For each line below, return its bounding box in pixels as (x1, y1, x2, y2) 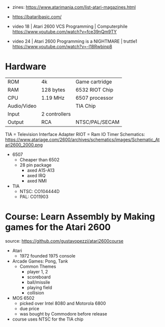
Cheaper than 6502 (19, 156, 60, 163)
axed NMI (27, 178, 47, 184)
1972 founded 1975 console (19, 253, 76, 259)
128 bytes (41, 86, 66, 93)
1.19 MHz (41, 94, 65, 101)
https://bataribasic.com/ (12, 14, 62, 19)
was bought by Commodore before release (19, 311, 107, 317)
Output (7, 119, 24, 126)
